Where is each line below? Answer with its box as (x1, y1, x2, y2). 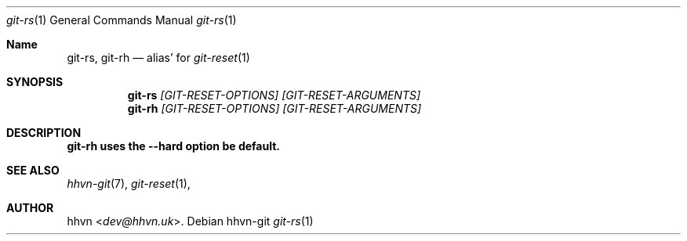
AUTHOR (6, 201, 54, 214)
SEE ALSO (6, 164, 60, 177)
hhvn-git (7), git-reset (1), (67, 177, 191, 190)
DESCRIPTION (6, 126, 82, 139)
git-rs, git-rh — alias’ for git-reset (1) (67, 51, 250, 64)
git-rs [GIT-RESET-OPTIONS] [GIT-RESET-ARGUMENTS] (127, 88, 421, 102)
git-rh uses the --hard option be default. (67, 139, 280, 153)
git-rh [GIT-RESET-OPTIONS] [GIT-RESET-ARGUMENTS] (127, 102, 422, 115)
